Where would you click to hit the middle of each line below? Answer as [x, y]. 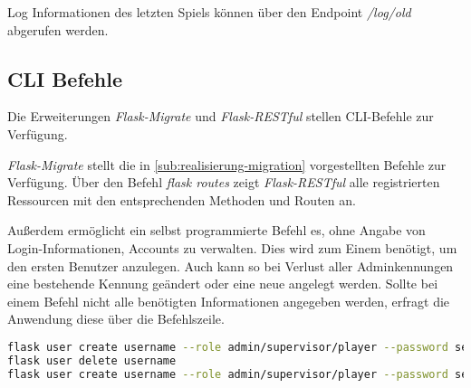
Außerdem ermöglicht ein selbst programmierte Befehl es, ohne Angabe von [216, 230]
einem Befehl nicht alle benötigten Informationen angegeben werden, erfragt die [229, 301]
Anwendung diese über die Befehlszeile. [116, 319]
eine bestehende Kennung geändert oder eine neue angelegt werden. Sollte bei [223, 284]
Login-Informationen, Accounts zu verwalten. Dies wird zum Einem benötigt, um [232, 247]
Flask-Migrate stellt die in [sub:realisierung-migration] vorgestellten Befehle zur [227, 164]
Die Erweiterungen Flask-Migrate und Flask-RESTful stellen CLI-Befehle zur [221, 116]
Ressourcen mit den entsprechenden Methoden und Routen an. [182, 199]
